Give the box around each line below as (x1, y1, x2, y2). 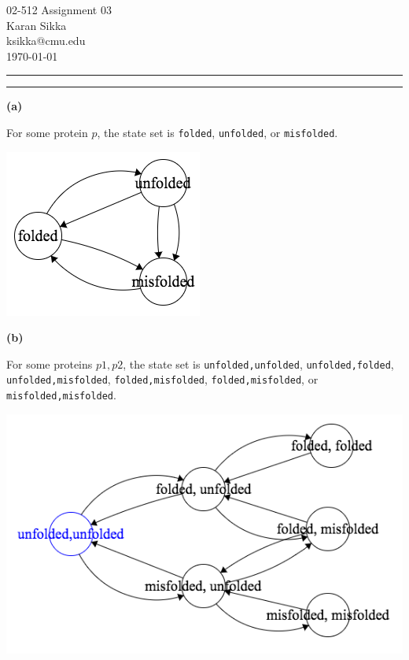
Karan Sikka (6, 17, 67, 33)
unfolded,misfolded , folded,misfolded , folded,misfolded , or (6, 371, 319, 387)
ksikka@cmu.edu (6, 32, 86, 49)
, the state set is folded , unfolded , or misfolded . (97, 124, 338, 140)
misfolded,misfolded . (6, 387, 116, 403)
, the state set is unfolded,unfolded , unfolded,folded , (123, 355, 394, 372)
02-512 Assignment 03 (6, 2, 112, 17)
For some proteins (6, 355, 93, 372)
